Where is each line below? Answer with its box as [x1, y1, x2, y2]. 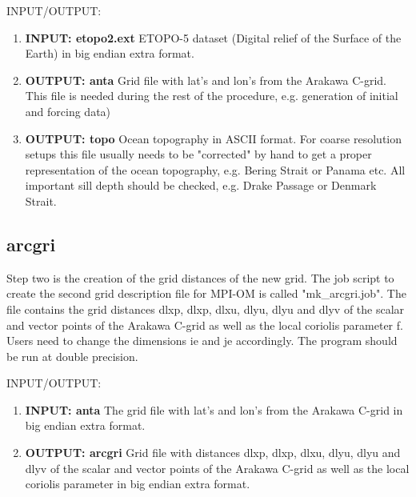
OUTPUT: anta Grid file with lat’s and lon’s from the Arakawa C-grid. [25, 71, 387, 88]
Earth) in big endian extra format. [25, 45, 194, 62]
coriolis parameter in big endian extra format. [25, 475, 250, 492]
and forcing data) [25, 102, 111, 119]
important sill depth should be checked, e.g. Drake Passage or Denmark [25, 177, 377, 194]
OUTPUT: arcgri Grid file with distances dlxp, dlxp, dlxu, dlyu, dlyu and [25, 444, 401, 461]
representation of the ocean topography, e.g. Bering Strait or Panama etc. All [25, 161, 406, 178]
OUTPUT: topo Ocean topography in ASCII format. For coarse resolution [25, 130, 402, 146]
